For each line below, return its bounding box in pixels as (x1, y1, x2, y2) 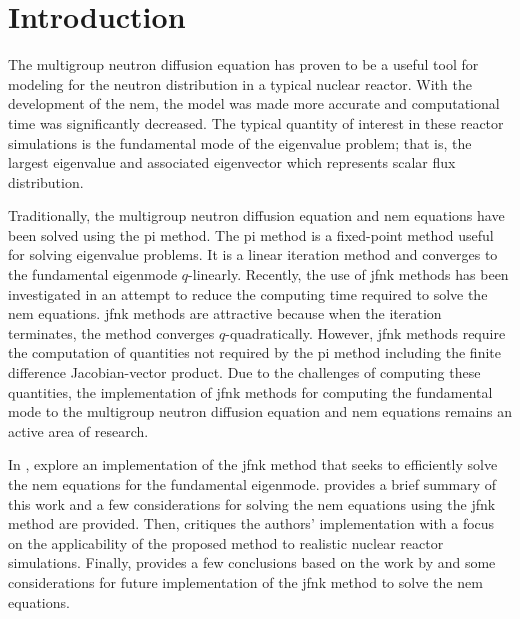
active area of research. (8, 420, 149, 441)
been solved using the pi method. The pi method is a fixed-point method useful (8, 224, 494, 245)
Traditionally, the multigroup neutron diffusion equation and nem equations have (8, 205, 505, 226)
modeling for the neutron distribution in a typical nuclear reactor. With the (8, 73, 472, 94)
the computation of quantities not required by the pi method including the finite (8, 342, 501, 363)
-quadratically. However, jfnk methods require (225, 322, 506, 343)
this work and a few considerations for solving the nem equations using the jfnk (8, 493, 496, 514)
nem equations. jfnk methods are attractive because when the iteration (8, 303, 442, 324)
